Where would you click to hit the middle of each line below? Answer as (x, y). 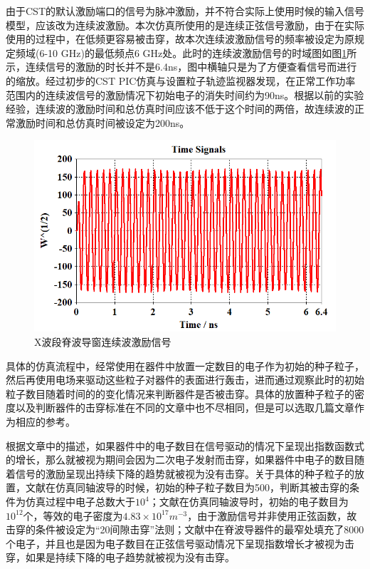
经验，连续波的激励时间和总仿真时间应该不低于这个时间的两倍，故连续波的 (180, 109)
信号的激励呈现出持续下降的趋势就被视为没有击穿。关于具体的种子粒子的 (185, 473)
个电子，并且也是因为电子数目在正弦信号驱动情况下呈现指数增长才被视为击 (180, 543)
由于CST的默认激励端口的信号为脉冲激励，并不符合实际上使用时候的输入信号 (185, 11)
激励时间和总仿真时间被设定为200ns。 (102, 122)
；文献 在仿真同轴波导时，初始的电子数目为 (249, 501)
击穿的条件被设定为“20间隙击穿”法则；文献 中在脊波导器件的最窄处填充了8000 (185, 529)
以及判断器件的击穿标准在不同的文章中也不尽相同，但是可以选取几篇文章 (185, 407)
